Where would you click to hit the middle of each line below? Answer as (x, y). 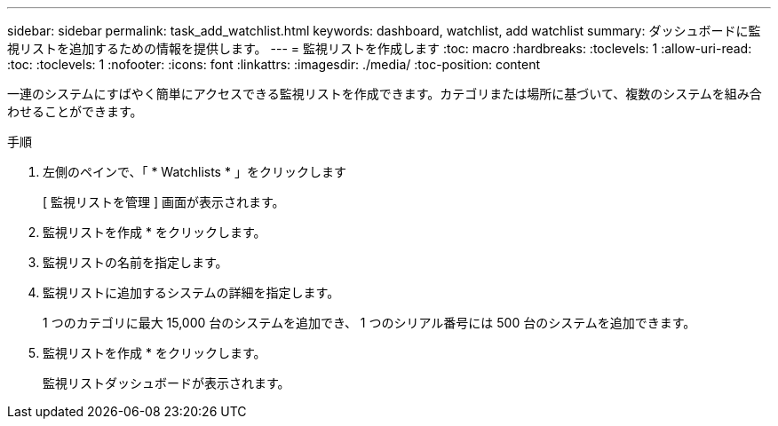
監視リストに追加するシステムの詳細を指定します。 (191, 292)
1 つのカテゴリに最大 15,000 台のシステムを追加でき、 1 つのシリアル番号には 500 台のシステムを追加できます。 (369, 323)
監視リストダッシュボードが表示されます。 (167, 383)
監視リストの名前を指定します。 (135, 262)
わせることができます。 (75, 111)
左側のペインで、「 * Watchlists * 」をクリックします (194, 172)
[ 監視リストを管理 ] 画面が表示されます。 (164, 202)
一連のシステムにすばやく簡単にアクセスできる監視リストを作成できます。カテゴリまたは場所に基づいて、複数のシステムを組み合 (385, 94)
